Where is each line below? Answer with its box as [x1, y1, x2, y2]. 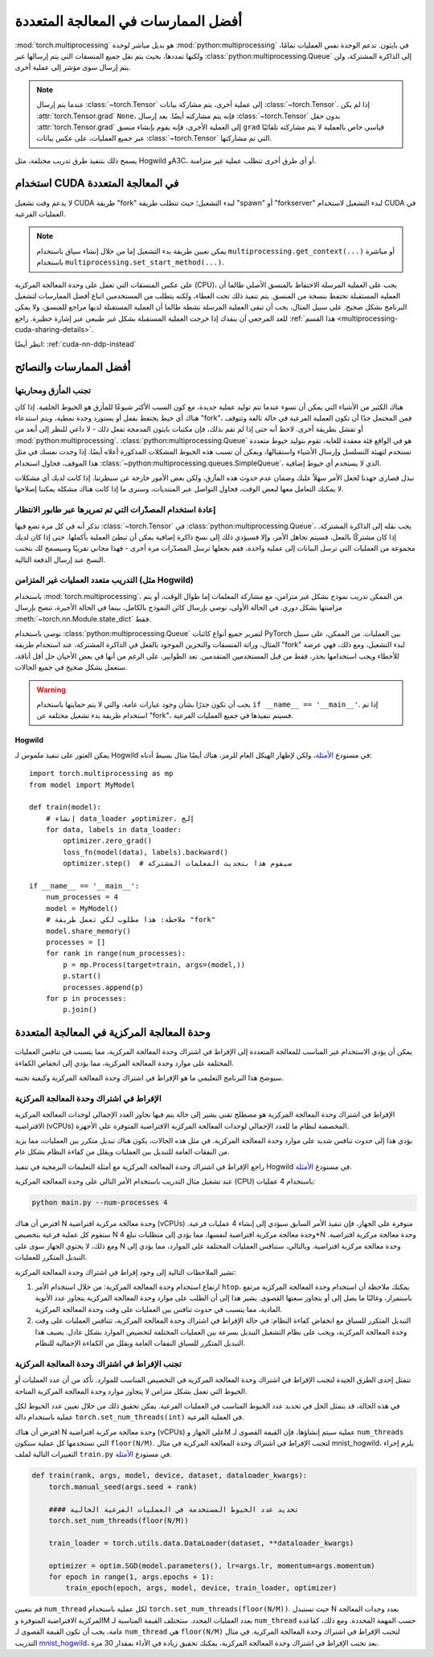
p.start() [63, 971, 102, 981]
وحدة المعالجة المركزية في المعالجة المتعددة [14, 1026, 211, 1040]
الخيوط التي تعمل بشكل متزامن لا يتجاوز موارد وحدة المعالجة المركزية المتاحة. [14, 1386, 248, 1396]
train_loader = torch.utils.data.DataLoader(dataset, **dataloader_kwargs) [48, 1538, 354, 1548]
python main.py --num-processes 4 [31, 1198, 168, 1208]
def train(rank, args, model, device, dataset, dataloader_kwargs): [31, 1471, 308, 1480]
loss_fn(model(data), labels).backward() [63, 847, 229, 856]
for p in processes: [45, 994, 127, 1003]
